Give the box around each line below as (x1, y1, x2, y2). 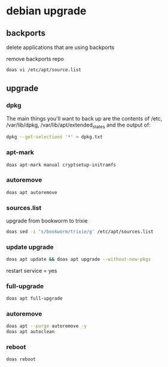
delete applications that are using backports (6, 44, 115, 51)
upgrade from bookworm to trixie (6, 217, 88, 224)
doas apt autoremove (6, 189, 58, 195)
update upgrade (6, 243, 54, 251)
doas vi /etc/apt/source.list (6, 67, 82, 73)
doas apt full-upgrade (6, 295, 63, 302)
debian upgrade (6, 4, 87, 18)
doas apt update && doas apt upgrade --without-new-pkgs (6, 257, 151, 263)
